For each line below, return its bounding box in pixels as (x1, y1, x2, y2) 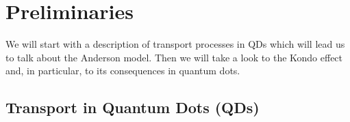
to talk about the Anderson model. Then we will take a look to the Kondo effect (5, 50, 343, 64)
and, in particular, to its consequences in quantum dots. (5, 63, 240, 78)
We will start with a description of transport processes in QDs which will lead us (5, 37, 345, 51)
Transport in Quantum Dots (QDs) (5, 97, 260, 118)
